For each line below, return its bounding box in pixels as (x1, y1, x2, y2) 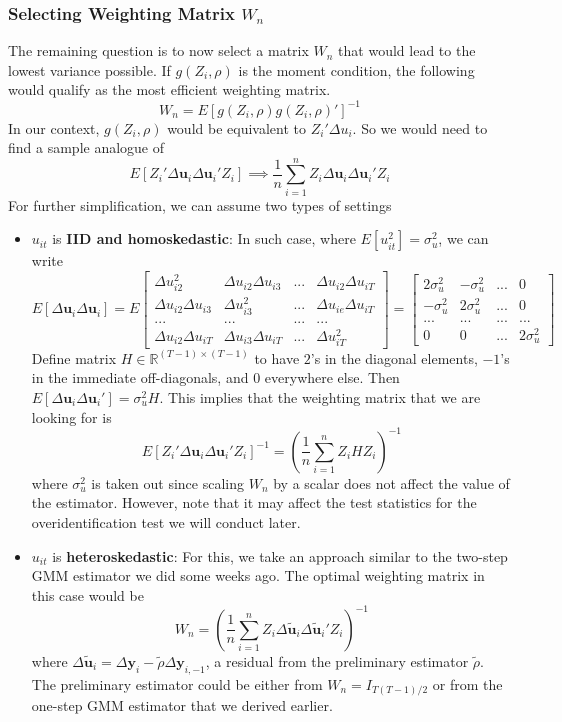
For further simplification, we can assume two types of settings (8, 194, 392, 215)
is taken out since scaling (91, 472, 244, 493)
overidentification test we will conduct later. (31, 511, 301, 532)
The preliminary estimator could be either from (31, 673, 323, 694)
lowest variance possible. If (8, 59, 171, 80)
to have (254, 347, 300, 368)
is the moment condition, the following (238, 59, 475, 80)
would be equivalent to (167, 117, 306, 138)
